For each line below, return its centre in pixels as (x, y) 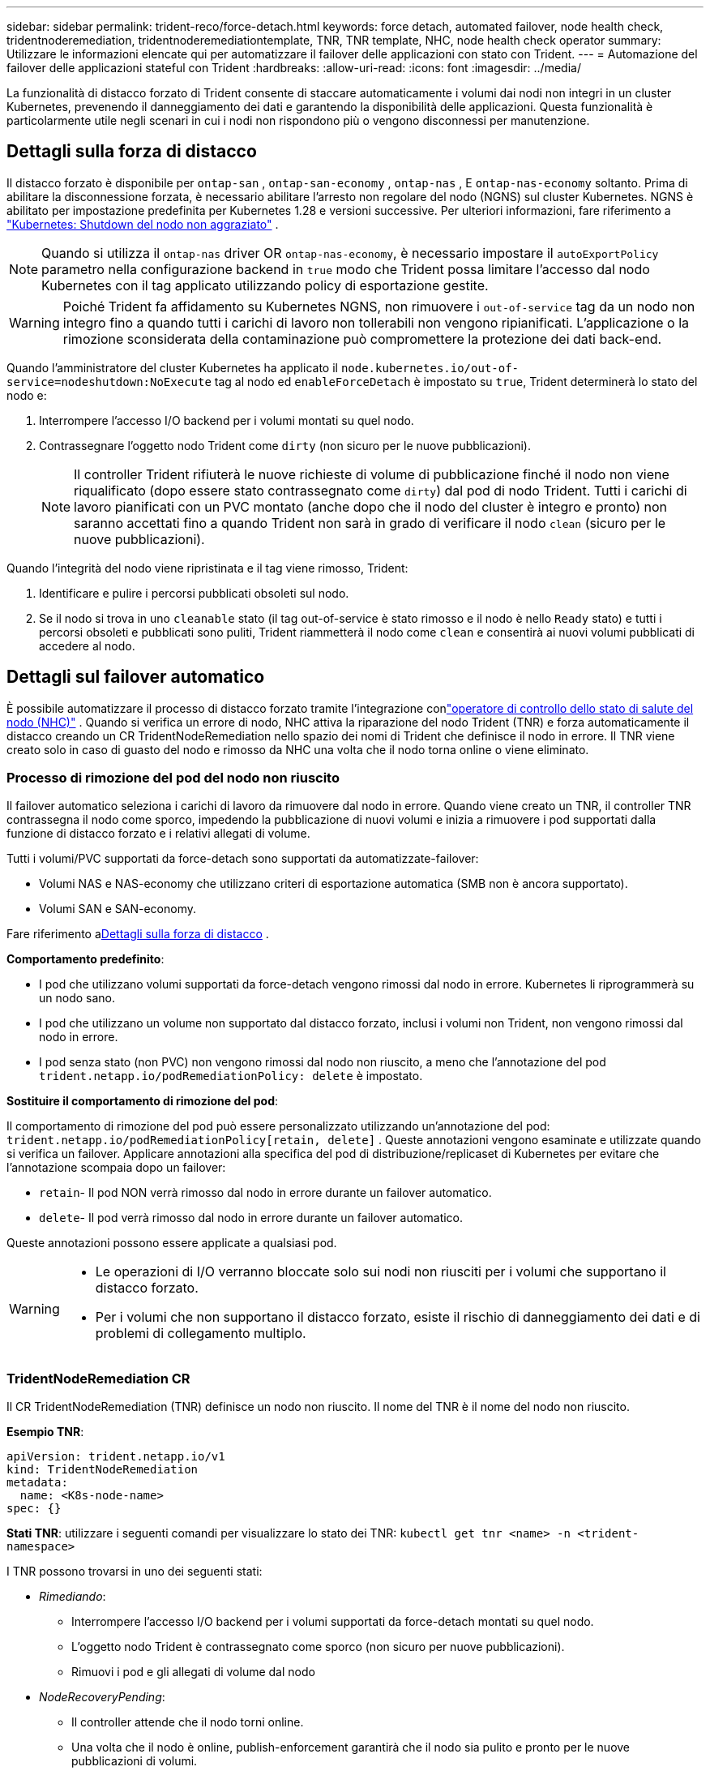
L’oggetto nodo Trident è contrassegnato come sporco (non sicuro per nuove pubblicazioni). (318, 1647)
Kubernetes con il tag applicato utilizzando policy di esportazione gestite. (265, 285)
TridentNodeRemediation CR (98, 1378)
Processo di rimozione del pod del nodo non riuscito (173, 778)
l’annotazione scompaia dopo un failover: (116, 1168)
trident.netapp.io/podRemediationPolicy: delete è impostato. (231, 1076)
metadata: (37, 1483)
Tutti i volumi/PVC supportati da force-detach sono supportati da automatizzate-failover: (243, 859)
